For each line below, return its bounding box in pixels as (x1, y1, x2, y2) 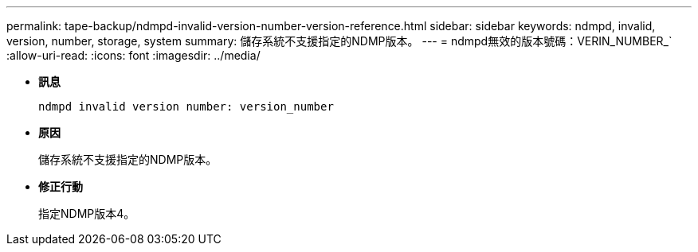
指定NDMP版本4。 (38, 207, 135, 220)
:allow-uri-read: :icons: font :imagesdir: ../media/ (6, 48, 261, 62)
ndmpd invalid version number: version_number (38, 100, 334, 113)
